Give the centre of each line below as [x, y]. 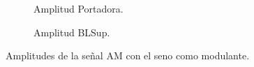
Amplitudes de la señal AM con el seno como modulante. [128, 55]
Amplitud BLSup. [72, 32]
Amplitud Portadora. [79, 8]
